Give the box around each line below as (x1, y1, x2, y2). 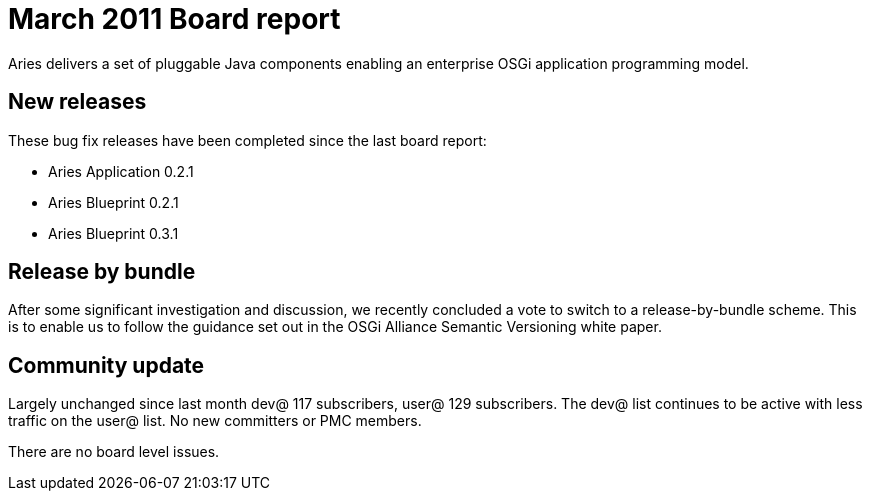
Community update (8, 352, 205, 378)
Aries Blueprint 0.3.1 (48, 224, 179, 242)
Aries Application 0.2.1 (48, 162, 194, 180)
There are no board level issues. (8, 443, 220, 461)
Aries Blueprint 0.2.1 (48, 193, 179, 211)
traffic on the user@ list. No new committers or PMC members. (8, 412, 422, 430)
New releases (8, 89, 147, 115)
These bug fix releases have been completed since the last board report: (8, 131, 487, 149)
